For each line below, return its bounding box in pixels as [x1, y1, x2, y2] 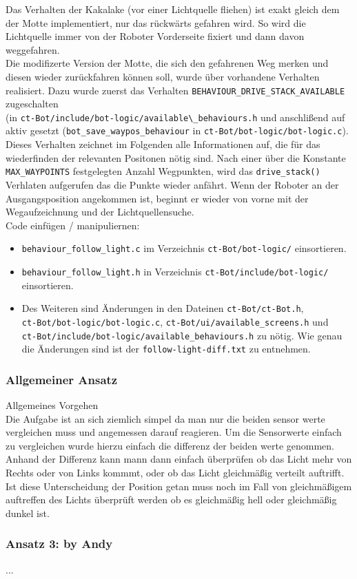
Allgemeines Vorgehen [6, 398, 99, 412]
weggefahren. [6, 42, 60, 56]
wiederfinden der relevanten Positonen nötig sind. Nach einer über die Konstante [6, 150, 346, 165]
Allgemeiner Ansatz [6, 370, 118, 388]
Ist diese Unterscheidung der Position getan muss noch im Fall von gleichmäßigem [6, 478, 352, 493]
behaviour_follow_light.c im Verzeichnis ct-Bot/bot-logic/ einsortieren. [21, 241, 347, 255]
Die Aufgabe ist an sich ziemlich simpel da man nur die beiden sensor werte [6, 411, 325, 425]
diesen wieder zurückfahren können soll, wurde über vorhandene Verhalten [6, 69, 320, 83]
